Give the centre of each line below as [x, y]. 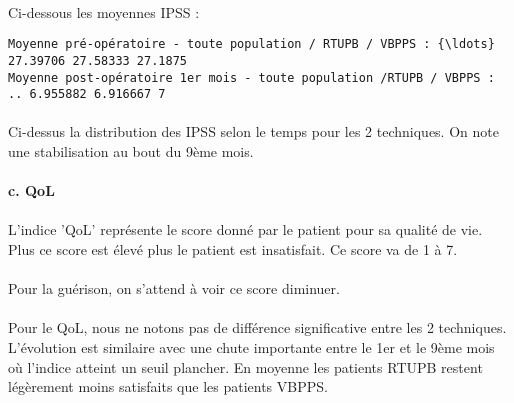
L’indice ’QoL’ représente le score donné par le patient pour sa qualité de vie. [245, 229]
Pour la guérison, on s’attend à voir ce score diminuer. [174, 288]
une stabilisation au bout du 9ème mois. [131, 151]
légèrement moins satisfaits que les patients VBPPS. [168, 386]
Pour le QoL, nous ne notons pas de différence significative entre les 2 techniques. [257, 327]
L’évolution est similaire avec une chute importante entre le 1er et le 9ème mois [251, 346]
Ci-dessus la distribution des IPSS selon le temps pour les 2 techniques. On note [253, 131]
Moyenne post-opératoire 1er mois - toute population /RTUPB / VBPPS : [251, 77]
